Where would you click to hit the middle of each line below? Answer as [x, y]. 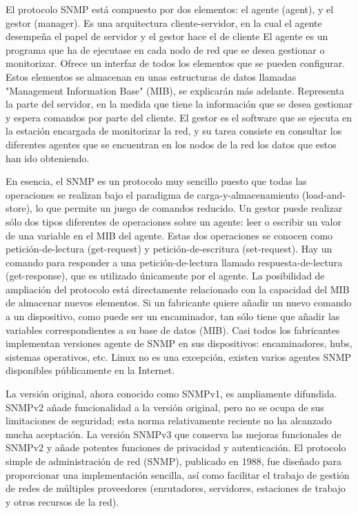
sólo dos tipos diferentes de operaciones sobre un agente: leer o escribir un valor [173, 221]
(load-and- [324, 194]
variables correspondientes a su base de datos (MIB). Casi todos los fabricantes [173, 329]
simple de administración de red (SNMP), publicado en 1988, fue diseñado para [174, 461]
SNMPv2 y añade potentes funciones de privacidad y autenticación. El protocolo [176, 447]
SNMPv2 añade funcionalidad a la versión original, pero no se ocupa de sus [165, 407]
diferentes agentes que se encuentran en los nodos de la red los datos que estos [171, 144]
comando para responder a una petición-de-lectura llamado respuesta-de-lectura [174, 262]
